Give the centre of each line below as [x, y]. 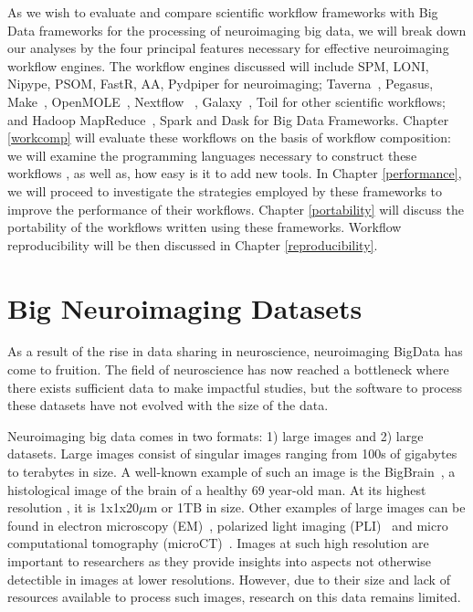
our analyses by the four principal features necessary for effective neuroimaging [228, 48]
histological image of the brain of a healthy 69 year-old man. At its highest [217, 489]
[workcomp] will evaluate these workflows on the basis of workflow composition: [229, 137]
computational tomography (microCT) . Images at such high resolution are [218, 543]
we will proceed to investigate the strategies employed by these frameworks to [225, 190]
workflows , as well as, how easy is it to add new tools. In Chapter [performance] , [235, 173]
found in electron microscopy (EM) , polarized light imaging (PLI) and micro [228, 525]
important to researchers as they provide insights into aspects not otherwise [219, 560]
